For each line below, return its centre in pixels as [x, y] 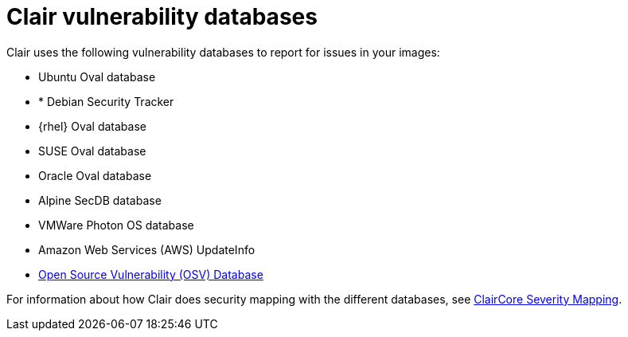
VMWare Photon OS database [116, 225]
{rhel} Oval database [92, 126]
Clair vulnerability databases [162, 17]
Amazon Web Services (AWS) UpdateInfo [147, 249]
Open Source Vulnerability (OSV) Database [151, 274]
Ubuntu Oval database [97, 76]
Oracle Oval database [95, 175]
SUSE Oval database [92, 151]
